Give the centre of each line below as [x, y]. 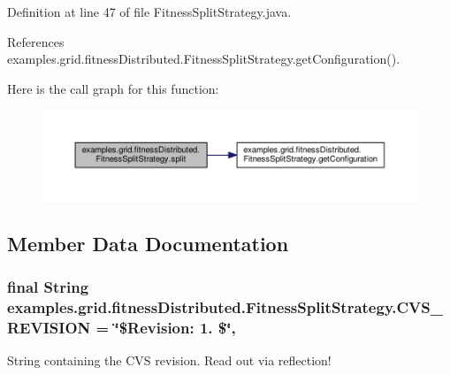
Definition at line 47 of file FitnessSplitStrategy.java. [149, 11]
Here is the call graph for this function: [113, 88]
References [36, 41]
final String [48, 287]
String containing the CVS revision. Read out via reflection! [169, 360]
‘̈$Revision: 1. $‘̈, [175, 328]
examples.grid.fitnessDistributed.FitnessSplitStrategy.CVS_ [225, 307]
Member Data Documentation [148, 243]
